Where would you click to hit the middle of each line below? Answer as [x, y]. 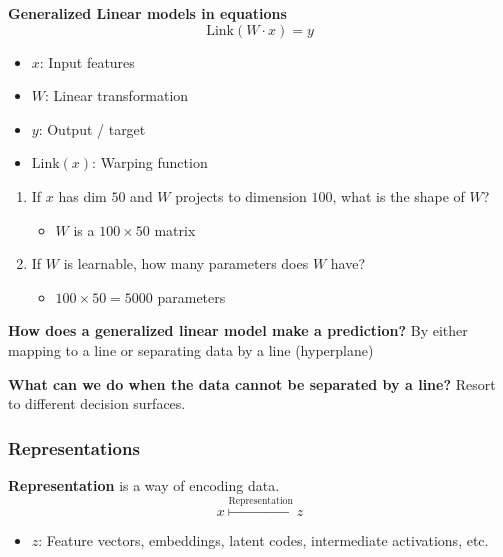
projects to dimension [241, 195]
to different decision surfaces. [97, 403]
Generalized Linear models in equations [147, 13]
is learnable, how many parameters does [186, 263]
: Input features [87, 61]
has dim [82, 195]
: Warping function [150, 162]
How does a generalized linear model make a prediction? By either [238, 330]
